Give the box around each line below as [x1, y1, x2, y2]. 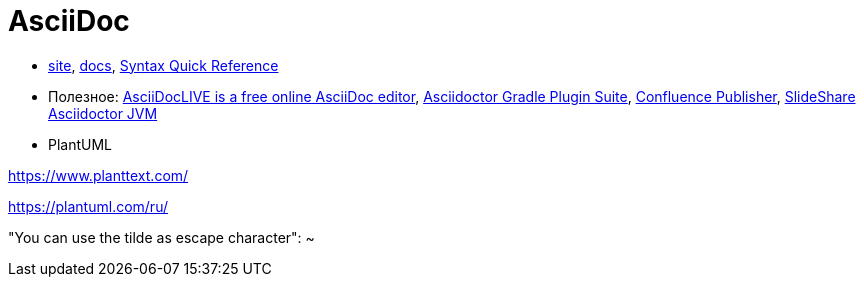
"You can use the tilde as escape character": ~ [8, 228, 315, 246]
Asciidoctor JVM [48, 104, 158, 122]
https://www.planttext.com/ [8, 166, 189, 184]
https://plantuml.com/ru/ [8, 197, 168, 215]
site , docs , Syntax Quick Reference [48, 56, 279, 74]
